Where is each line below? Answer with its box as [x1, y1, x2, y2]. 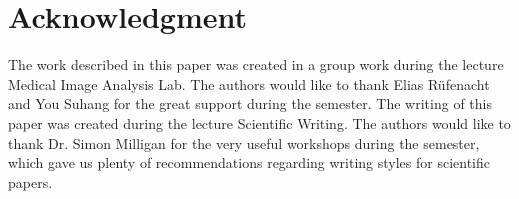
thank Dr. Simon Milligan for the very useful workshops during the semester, [8, 132, 480, 153]
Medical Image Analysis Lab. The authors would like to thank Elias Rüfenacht [8, 73, 490, 94]
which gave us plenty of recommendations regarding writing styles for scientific [8, 152, 491, 173]
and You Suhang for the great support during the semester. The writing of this [8, 93, 492, 114]
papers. [8, 171, 53, 192]
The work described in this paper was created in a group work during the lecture [8, 54, 504, 75]
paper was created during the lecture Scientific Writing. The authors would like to [8, 112, 511, 133]
